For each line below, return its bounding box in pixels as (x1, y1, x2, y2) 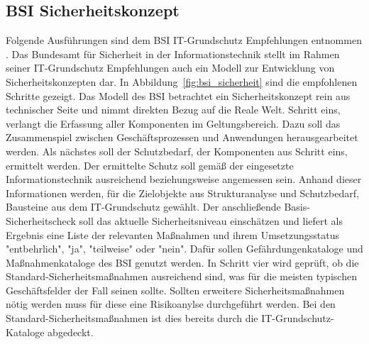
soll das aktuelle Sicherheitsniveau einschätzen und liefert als (79, 213, 343, 228)
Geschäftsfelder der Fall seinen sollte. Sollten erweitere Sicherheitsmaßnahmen (6, 282, 345, 297)
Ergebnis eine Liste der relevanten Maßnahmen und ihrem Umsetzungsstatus (6, 227, 339, 242)
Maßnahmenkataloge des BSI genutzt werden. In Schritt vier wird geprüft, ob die (6, 255, 359, 270)
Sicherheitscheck (6, 213, 76, 228)
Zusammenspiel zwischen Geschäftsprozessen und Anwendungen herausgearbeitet (6, 130, 358, 145)
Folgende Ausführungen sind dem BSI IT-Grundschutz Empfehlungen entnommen (6, 33, 362, 48)
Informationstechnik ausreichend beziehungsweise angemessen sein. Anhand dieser (6, 172, 362, 187)
